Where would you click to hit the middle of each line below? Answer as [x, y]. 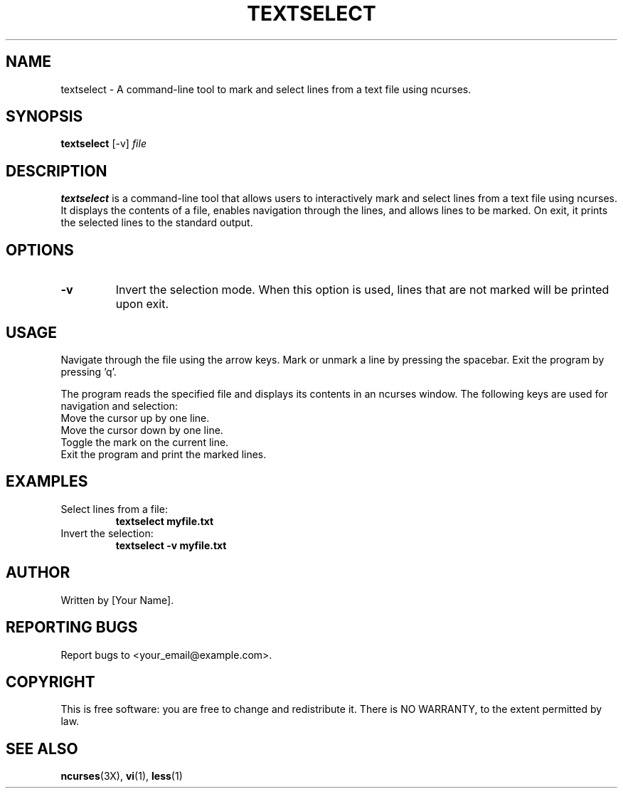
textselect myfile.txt [165, 521]
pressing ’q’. [89, 371]
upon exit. [142, 304]
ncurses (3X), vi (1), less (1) [122, 776]
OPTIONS [40, 250]
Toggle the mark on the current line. [145, 442]
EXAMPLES [47, 482]
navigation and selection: [119, 406]
